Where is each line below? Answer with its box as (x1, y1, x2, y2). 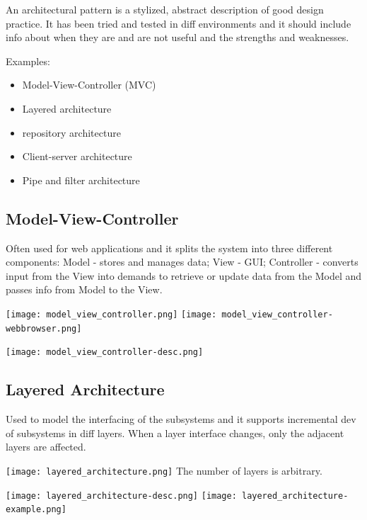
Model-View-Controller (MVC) (22, 77, 156, 92)
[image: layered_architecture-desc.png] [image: (6, 490, 237, 501)
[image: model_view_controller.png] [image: (6, 309, 217, 320)
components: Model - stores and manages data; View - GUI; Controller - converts (6, 254, 359, 269)
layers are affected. (6, 439, 86, 454)
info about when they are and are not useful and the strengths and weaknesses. (6, 30, 349, 45)
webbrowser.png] (6, 323, 82, 334)
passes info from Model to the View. (6, 282, 163, 297)
